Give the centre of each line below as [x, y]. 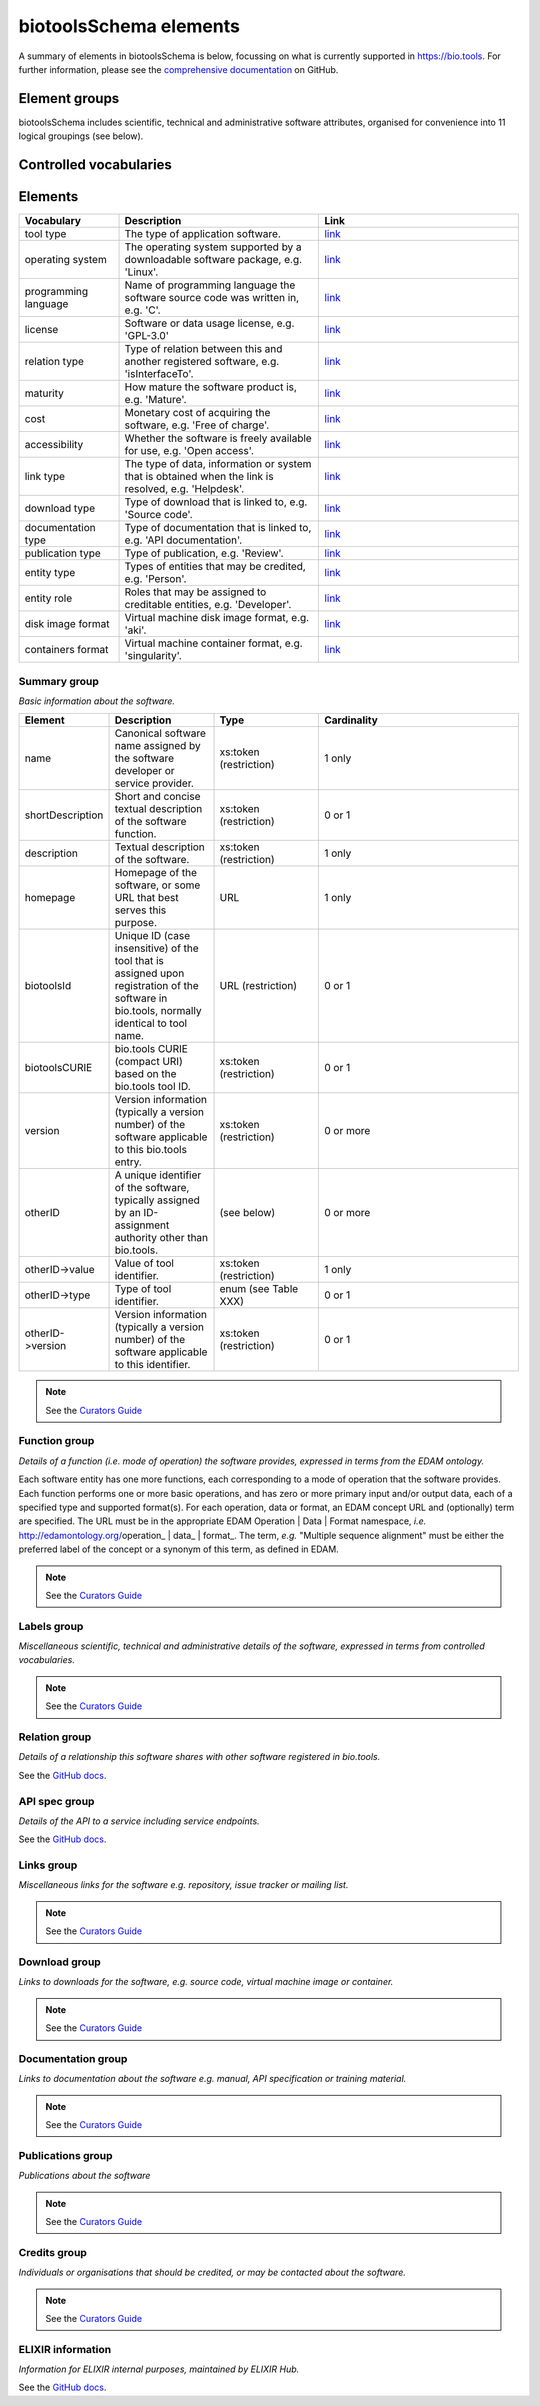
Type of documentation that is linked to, [218, 528]
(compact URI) [149, 1062]
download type [59, 508]
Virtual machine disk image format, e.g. [217, 618]
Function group [56, 1441]
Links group [48, 1865]
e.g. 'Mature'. [155, 400]
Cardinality [351, 720]
